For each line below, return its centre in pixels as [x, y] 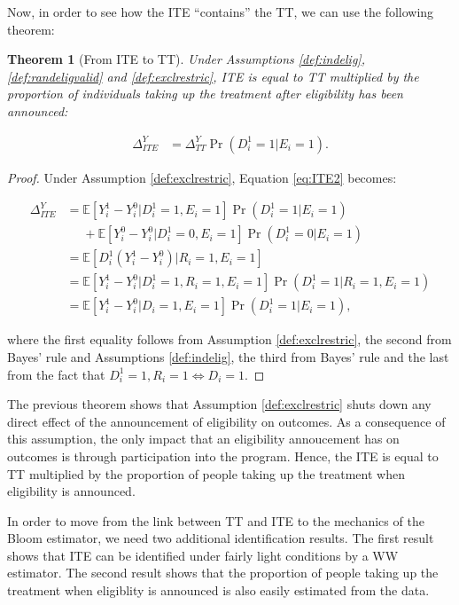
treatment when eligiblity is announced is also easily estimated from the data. [218, 590]
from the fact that [56, 374]
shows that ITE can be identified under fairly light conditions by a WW [203, 555]
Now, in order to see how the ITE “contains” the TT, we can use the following [221, 12]
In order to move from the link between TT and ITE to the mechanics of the [216, 520]
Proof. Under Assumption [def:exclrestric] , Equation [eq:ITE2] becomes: [202, 177]
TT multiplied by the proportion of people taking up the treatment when [206, 473]
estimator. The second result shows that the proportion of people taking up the [223, 573]
